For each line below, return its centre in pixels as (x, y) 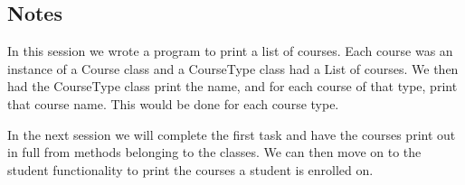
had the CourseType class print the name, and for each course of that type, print (232, 86)
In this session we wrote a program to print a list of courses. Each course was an (230, 51)
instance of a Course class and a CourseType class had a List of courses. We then (233, 68)
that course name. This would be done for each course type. (173, 103)
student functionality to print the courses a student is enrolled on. (190, 169)
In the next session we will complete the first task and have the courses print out (232, 134)
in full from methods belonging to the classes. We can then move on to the (214, 152)
